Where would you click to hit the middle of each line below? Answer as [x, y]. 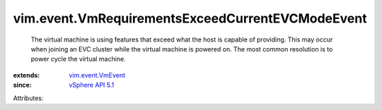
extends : [27, 75]
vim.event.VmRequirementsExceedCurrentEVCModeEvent [190, 18]
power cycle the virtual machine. [79, 59]
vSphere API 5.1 [92, 85]
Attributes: [28, 98]
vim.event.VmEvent [97, 75]
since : [22, 85]
